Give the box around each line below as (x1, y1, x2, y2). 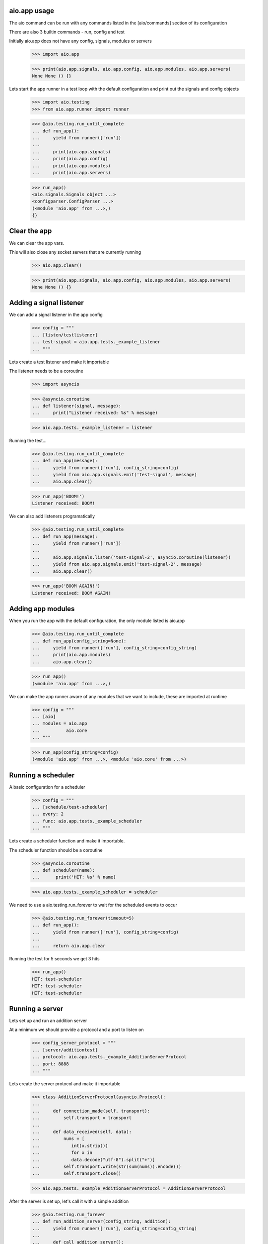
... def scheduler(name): (32, 867, 95, 873)
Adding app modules (9, 605, 75, 613)
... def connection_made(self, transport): (32, 1108, 150, 1114)
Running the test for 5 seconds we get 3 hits (9, 956, 100, 962)
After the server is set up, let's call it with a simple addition (9, 1198, 129, 1204)
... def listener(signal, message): (32, 403, 122, 409)
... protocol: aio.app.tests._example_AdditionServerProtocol (32, 1054, 187, 1060)
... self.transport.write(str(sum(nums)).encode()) (32, 1163, 182, 1169)
